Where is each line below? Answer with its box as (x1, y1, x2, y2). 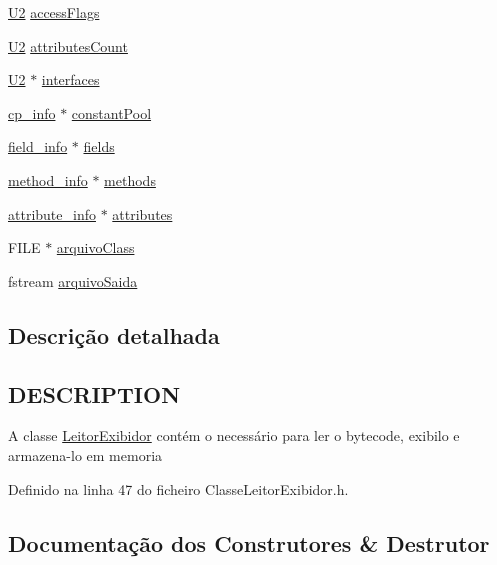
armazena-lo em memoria (8, 444, 163, 465)
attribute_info (8, 203, 96, 224)
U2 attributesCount (8, 35, 128, 56)
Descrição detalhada (8, 319, 220, 350)
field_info (8, 136, 68, 157)
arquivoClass (56, 237, 135, 258)
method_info (8, 169, 88, 190)
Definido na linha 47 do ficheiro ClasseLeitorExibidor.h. (8, 478, 349, 499)
